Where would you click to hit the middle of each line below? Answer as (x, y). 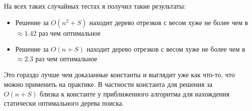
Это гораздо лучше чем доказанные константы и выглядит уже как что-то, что (119, 75)
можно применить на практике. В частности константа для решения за (108, 84)
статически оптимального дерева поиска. (64, 103)
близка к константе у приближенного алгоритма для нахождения (134, 93)
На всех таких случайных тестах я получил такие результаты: (95, 6)
